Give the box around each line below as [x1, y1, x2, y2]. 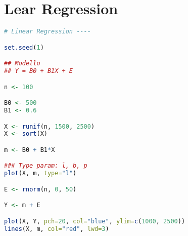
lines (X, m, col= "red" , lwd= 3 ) [4, 225, 109, 232]
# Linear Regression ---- [4, 28, 91, 35]
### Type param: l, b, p [4, 162, 87, 170]
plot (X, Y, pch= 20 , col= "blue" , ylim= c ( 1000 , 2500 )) [4, 217, 185, 225]
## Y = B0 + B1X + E [4, 67, 73, 75]
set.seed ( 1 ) [4, 44, 44, 51]
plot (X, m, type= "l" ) [4, 170, 77, 177]
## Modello [4, 60, 40, 67]
